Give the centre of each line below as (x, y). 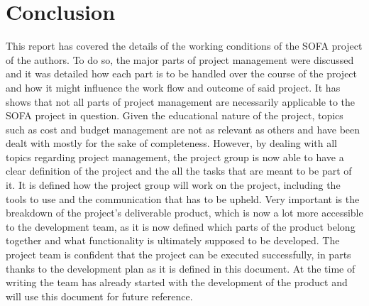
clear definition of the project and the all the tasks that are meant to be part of (179, 171)
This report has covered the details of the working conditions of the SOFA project (184, 46)
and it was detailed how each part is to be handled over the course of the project (182, 73)
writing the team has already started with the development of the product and (177, 282)
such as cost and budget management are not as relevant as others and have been (183, 129)
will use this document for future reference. (99, 296)
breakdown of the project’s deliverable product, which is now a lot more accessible (184, 213)
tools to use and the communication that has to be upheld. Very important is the (183, 198)
